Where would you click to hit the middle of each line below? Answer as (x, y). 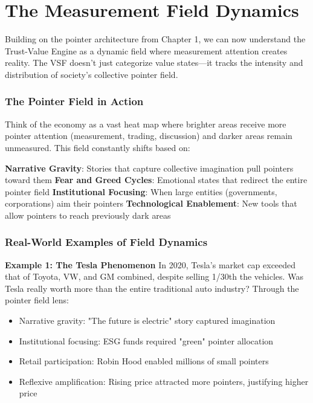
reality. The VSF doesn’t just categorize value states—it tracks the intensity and (154, 63)
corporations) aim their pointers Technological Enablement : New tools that (151, 203)
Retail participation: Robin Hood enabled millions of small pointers (144, 361)
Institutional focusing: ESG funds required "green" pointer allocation (146, 340)
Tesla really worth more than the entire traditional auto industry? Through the (152, 288)
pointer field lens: (37, 300)
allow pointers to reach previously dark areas (88, 215)
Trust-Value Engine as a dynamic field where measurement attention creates (146, 50)
